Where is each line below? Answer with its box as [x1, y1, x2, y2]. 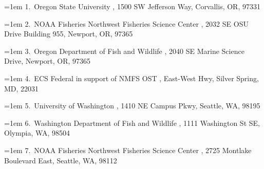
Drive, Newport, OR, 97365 [4, 55, 91, 66]
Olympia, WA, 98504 [4, 127, 70, 138]
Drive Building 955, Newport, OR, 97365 [4, 28, 133, 39]
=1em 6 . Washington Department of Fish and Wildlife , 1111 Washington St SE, [4, 117, 260, 128]
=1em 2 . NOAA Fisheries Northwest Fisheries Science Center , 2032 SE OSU [4, 18, 249, 29]
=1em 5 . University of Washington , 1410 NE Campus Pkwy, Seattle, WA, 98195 [4, 100, 260, 111]
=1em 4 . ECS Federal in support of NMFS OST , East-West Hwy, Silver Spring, [4, 72, 259, 83]
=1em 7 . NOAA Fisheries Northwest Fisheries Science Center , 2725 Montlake [4, 144, 252, 155]
